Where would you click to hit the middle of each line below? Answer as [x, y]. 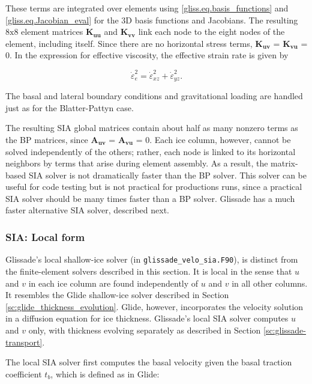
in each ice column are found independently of [113, 283]
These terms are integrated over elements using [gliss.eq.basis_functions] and [147, 8]
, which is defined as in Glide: [105, 373]
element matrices [52, 32]
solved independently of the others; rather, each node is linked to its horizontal [151, 151]
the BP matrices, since [47, 139]
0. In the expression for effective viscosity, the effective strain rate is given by [147, 55]
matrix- [284, 163]
